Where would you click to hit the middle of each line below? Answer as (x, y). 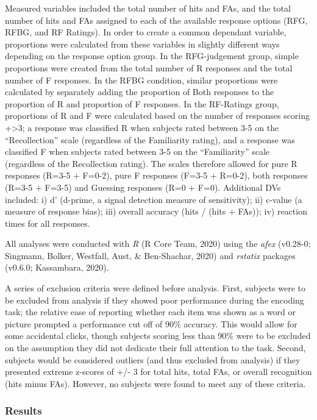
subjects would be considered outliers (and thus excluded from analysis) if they (153, 359)
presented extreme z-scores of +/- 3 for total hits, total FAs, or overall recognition (158, 372)
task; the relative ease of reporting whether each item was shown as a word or (150, 312)
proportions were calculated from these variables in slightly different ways (142, 44)
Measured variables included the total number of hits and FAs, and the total (148, 8)
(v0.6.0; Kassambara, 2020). (57, 267)
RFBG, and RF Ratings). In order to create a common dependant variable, (146, 32)
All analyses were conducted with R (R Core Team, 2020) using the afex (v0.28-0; (158, 244)
